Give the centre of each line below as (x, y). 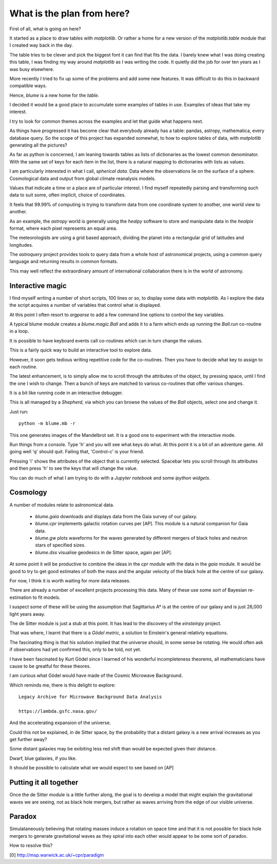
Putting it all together (44, 783)
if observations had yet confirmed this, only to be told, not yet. (75, 650)
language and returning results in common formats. (64, 262)
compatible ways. (28, 86)
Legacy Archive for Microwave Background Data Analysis (90, 697)
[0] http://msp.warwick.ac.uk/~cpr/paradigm (57, 855)
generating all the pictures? (38, 145)
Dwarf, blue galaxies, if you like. (43, 758)
